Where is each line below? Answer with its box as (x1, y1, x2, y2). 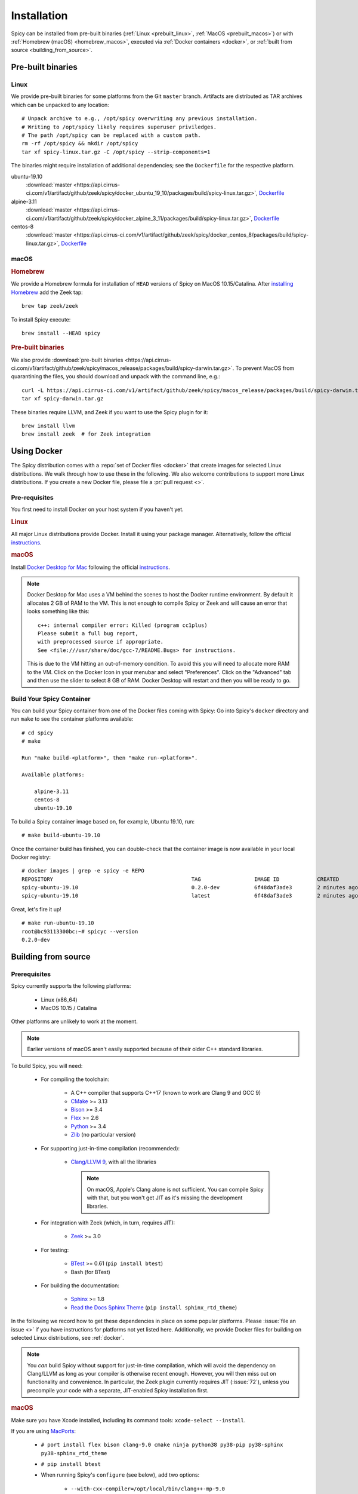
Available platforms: (21, 771, 85, 778)
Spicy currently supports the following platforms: (11, 982, 131, 990)
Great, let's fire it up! (11, 905, 62, 913)
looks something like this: (27, 608, 89, 615)
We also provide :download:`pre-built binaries (11, 356, 124, 363)
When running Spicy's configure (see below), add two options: (41, 1471, 200, 1478)
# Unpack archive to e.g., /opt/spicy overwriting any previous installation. (21, 115, 258, 122)
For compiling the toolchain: (41, 1076, 110, 1083)
